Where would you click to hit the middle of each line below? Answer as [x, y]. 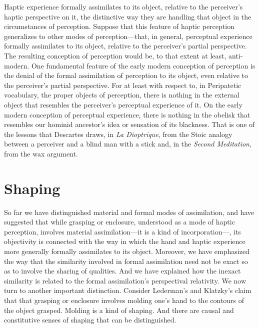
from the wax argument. [41, 153]
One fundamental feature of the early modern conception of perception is [143, 65]
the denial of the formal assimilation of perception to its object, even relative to [126, 75]
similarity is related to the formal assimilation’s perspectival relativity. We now [125, 280]
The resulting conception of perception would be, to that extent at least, [115, 55]
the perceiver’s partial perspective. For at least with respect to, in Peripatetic [123, 85]
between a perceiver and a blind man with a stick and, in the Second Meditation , [128, 144]
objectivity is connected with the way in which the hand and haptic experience [125, 241]
